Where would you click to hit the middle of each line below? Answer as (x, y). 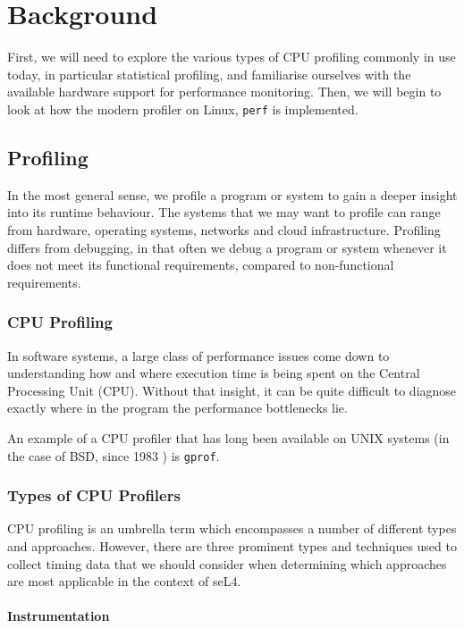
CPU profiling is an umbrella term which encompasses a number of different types (232, 528)
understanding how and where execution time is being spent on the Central (214, 373)
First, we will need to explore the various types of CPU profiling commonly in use (232, 57)
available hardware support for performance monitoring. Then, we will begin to (224, 92)
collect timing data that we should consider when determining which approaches (227, 563)
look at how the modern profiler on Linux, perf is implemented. (183, 109)
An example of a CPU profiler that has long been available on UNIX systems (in (228, 437)
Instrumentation (59, 616)
